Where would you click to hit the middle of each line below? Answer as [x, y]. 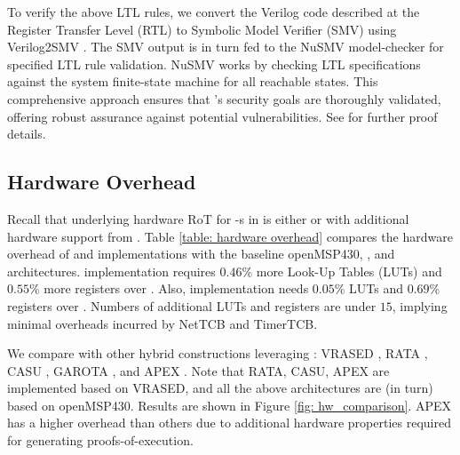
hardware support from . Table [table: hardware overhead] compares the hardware [230, 236]
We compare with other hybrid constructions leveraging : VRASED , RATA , [218, 353]
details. [27, 134]
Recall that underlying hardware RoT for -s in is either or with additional [208, 218]
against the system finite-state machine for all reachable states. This [193, 81]
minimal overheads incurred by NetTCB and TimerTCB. [163, 323]
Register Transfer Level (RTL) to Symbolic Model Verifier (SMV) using [202, 29]
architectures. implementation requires [111, 271]
